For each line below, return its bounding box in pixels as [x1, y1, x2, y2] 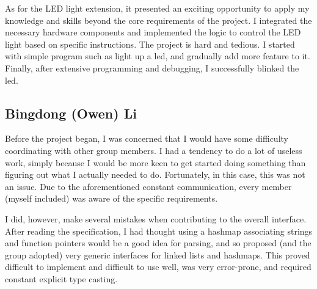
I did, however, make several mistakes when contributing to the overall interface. [5, 212, 307, 225]
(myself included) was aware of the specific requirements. [5, 192, 218, 205]
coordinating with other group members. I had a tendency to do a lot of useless [5, 144, 302, 156]
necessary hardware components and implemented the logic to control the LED [5, 26, 301, 38]
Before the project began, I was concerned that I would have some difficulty [5, 132, 288, 145]
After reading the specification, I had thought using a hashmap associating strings [5, 224, 313, 237]
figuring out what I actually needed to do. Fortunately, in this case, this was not [5, 168, 305, 181]
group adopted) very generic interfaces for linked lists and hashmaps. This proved [5, 248, 310, 261]
